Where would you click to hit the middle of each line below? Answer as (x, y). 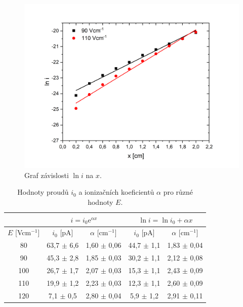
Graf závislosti (47, 175)
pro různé (178, 192)
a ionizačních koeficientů (116, 192)
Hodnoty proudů (43, 192)
